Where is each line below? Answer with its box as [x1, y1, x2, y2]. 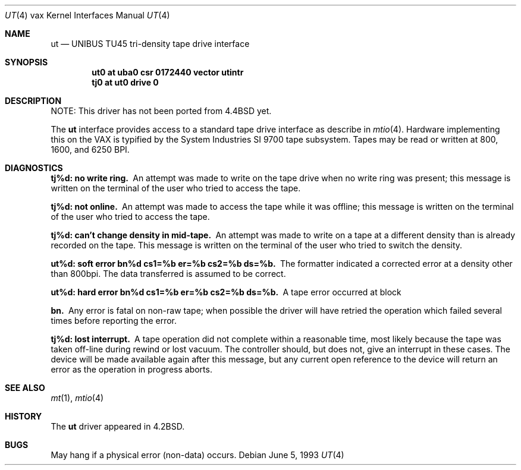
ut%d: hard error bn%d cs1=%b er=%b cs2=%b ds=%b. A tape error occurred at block [51, 287, 401, 297]
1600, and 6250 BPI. [51, 144, 130, 154]
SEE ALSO [5, 383, 45, 393]
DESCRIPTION [5, 96, 62, 106]
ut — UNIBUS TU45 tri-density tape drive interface [51, 39, 250, 49]
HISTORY [5, 411, 42, 421]
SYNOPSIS [5, 57, 48, 67]
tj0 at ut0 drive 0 [92, 77, 159, 87]
